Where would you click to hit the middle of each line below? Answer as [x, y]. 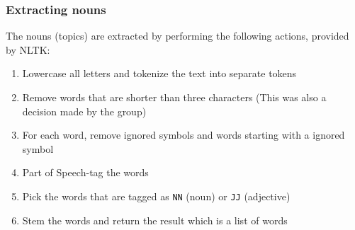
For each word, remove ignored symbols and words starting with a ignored [184, 135]
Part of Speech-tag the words [85, 172]
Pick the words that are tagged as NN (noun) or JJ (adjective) [156, 196]
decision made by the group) [84, 111]
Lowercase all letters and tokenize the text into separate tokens [159, 73]
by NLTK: [28, 49]
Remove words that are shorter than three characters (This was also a [174, 97]
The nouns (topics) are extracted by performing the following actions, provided [177, 36]
